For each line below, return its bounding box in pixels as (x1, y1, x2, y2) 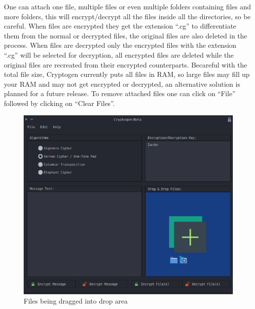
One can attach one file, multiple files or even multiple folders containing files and (4, 1, 251, 11)
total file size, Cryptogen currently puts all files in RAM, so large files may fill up (4, 69, 250, 79)
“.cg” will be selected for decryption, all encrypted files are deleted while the (4, 49, 234, 60)
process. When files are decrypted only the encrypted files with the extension (4, 40, 237, 50)
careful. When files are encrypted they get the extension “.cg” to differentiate (4, 21, 236, 31)
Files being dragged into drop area (24, 296, 128, 306)
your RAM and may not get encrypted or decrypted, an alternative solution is (4, 78, 240, 89)
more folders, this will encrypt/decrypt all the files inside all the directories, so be (4, 11, 251, 21)
